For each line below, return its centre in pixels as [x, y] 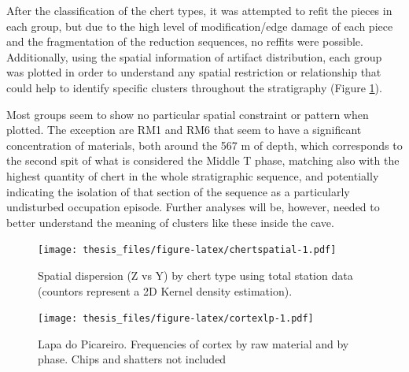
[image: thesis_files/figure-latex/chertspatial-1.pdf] [187, 250]
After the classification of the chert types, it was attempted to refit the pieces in [199, 10]
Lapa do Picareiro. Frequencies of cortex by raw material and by [193, 343]
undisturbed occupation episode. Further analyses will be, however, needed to [193, 207]
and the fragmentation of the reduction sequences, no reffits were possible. [185, 41]
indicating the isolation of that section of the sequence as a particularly [178, 191]
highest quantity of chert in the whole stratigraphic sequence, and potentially [193, 175]
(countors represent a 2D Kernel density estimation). [165, 290]
